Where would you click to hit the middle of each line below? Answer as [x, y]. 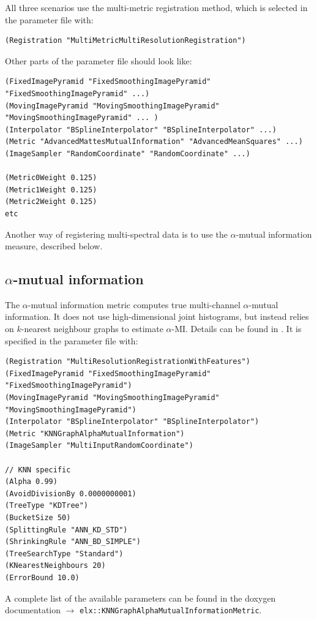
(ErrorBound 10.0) [42, 577]
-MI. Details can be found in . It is [237, 329]
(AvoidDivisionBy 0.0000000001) [71, 493]
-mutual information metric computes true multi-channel [134, 304]
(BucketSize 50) [38, 517]
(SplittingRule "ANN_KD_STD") [66, 530]
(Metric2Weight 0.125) [51, 202]
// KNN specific [38, 470]
